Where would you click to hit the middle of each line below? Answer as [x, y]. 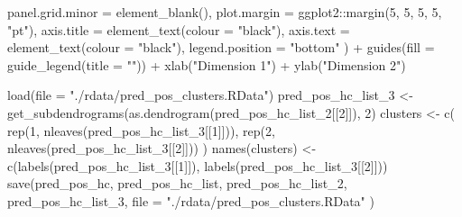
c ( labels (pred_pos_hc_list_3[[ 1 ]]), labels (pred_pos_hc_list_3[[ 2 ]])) [198, 165]
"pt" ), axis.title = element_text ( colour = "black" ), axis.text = [179, 29]
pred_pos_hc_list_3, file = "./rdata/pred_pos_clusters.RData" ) [191, 200]
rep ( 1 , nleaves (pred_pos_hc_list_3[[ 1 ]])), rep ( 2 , [141, 130]
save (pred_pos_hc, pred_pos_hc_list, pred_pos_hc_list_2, [177, 183]
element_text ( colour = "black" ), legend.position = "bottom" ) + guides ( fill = [221, 47]
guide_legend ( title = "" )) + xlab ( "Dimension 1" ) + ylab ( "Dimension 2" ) [207, 64]
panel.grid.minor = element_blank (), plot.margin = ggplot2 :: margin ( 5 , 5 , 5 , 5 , [225, 12]
